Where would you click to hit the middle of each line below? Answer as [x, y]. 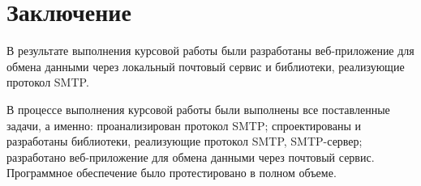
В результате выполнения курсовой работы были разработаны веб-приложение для [210, 51]
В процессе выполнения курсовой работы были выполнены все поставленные [198, 109]
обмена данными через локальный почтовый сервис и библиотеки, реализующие [206, 66]
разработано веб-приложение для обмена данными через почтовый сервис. [191, 156]
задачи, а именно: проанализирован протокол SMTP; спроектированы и [184, 125]
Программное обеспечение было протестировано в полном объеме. [172, 173]
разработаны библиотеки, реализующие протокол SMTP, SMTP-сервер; [185, 141]
